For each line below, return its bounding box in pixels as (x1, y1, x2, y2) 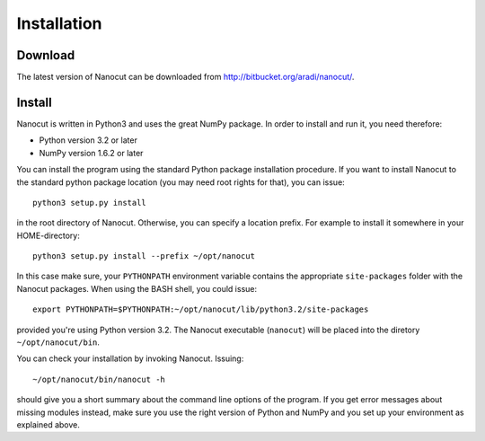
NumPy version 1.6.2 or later (39, 147, 144, 158)
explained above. (16, 419, 80, 430)
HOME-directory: (16, 230, 80, 241)
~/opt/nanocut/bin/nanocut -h (32, 374, 166, 384)
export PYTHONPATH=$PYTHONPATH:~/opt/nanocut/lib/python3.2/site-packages (32, 304, 369, 314)
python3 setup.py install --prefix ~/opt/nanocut (32, 251, 256, 261)
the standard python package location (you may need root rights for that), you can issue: (16, 176, 345, 188)
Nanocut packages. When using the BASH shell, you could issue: (16, 283, 258, 294)
